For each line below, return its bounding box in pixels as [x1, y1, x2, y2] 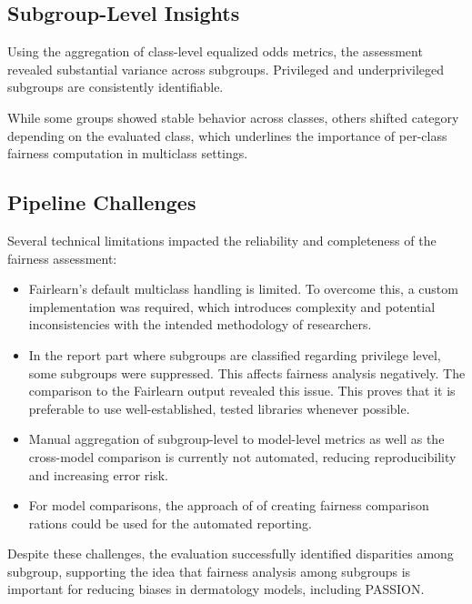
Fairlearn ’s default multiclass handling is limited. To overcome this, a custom [28, 279, 458, 298]
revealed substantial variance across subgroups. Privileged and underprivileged [7, 59, 445, 78]
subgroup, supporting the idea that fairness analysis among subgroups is [7, 561, 411, 580]
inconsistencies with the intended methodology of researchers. [28, 315, 372, 334]
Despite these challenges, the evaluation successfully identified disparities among [7, 544, 454, 563]
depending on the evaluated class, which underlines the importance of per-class [7, 126, 447, 145]
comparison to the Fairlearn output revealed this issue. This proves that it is [28, 381, 456, 400]
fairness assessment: [7, 248, 117, 267]
